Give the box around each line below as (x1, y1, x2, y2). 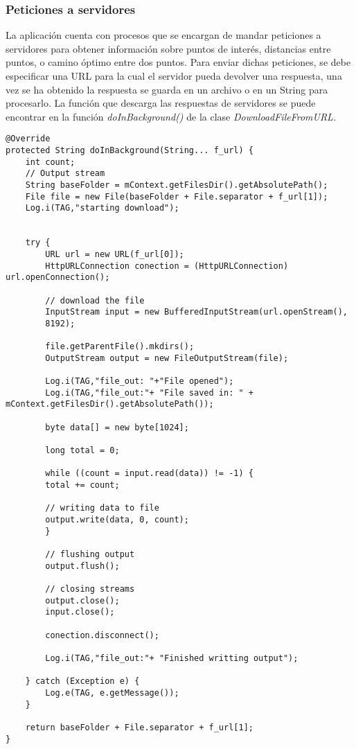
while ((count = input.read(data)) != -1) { (45, 468, 253, 479)
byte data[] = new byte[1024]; (45, 422, 189, 432)
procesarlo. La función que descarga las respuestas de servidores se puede (6, 96, 316, 110)
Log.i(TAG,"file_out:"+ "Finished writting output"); (45, 653, 299, 663)
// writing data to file (45, 503, 159, 513)
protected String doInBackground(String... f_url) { (6, 146, 253, 156)
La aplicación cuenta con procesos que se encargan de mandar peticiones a (6, 28, 321, 42)
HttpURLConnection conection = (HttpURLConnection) (45, 261, 289, 271)
